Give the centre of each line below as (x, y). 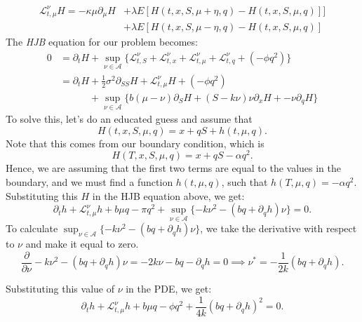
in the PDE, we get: (169, 289)
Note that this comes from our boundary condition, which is (135, 143)
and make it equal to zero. (82, 244)
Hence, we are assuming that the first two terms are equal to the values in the (174, 168)
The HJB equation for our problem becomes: (102, 42)
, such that (244, 182)
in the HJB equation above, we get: (168, 195)
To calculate (32, 228)
